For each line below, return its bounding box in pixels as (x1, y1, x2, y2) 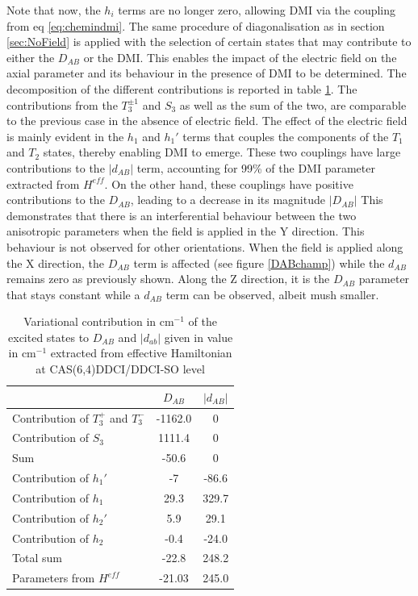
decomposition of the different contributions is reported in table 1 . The (6, 80, 357, 97)
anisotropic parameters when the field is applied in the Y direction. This (6, 223, 365, 240)
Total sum (12, 549, 62, 566)
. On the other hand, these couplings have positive (104, 175, 353, 192)
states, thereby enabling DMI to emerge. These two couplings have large (43, 144, 401, 160)
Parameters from (12, 569, 95, 586)
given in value (164, 328, 233, 345)
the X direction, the (6, 254, 104, 271)
